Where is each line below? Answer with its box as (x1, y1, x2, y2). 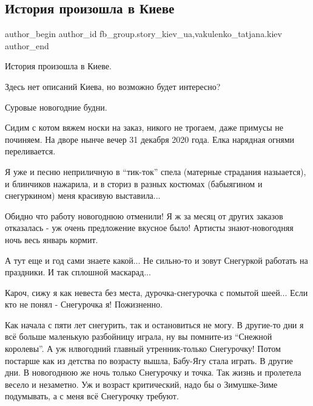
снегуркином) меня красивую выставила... (5, 189, 161, 202)
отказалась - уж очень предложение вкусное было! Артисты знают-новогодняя (5, 221, 294, 234)
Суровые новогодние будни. (5, 100, 107, 113)
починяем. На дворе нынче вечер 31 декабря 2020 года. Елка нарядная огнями (5, 132, 295, 145)
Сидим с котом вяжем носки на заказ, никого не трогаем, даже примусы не (5, 121, 283, 134)
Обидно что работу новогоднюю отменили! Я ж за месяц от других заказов (5, 209, 283, 222)
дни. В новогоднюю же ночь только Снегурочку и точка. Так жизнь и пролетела (5, 366, 301, 379)
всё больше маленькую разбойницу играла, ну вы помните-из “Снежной (5, 330, 272, 343)
